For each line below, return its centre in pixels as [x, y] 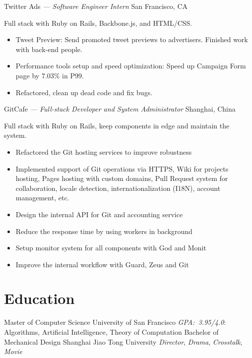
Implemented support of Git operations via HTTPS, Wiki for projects [122, 168]
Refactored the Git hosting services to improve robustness [104, 151]
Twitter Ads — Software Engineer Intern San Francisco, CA [96, 6]
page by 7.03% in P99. [50, 75]
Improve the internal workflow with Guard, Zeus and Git [102, 264]
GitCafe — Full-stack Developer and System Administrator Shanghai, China [120, 109]
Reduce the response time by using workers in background [104, 231]
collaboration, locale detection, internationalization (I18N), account [118, 188]
